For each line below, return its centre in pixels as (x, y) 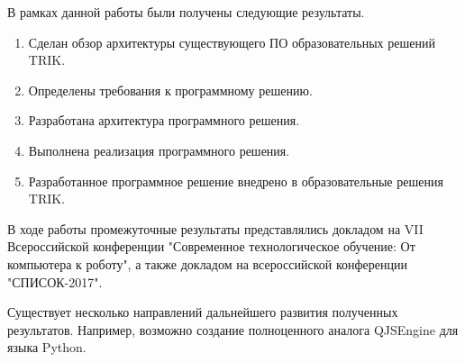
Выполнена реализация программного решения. (159, 150)
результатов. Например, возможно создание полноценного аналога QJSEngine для (233, 329)
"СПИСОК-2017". (55, 281)
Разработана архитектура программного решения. (164, 120)
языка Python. (47, 347)
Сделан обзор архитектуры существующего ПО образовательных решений (232, 42)
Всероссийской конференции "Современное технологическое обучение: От (211, 246)
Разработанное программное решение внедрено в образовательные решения (236, 181)
